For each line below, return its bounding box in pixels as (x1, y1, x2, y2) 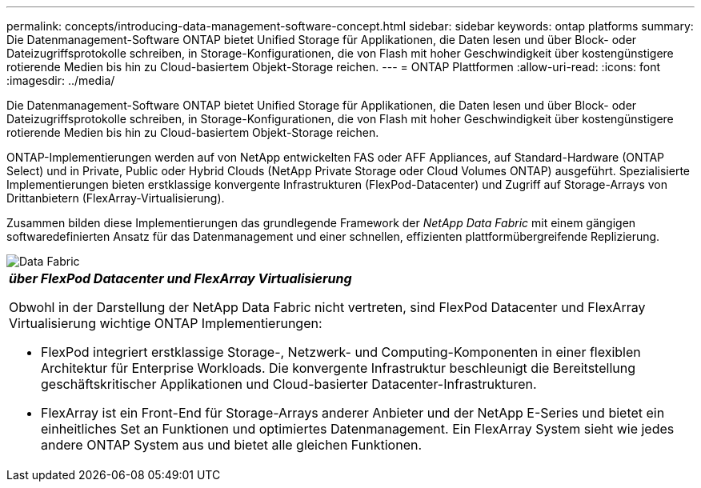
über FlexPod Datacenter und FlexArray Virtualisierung (9, 270, 352, 286)
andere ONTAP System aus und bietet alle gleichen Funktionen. (41, 437, 423, 453)
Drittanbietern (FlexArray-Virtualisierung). (6, 191, 225, 205)
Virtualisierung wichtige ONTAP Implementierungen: (9, 315, 322, 331)
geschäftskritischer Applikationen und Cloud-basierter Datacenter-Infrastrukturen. (41, 376, 537, 392)
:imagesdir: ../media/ (6, 74, 115, 87)
